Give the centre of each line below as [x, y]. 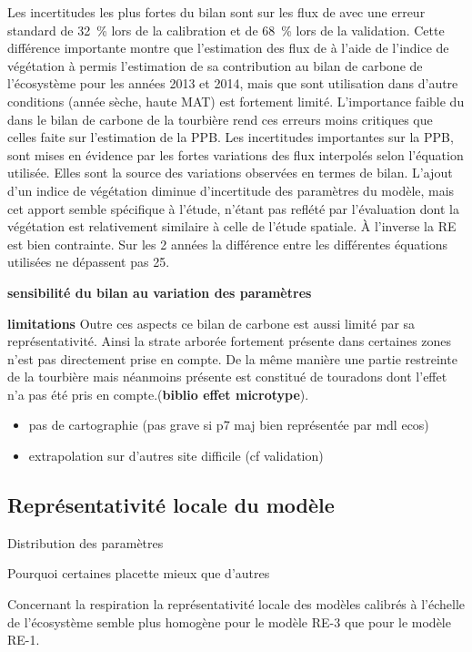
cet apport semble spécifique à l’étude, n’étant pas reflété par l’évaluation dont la [233, 208]
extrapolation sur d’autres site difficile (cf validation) [176, 456]
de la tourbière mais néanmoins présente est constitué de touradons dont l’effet [227, 377]
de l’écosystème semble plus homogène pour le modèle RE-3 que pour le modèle [229, 621]
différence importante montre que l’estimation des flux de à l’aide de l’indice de [228, 48]
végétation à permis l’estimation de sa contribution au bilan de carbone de [215, 65]
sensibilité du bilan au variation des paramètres [160, 292]
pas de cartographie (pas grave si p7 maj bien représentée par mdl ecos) [229, 425]
